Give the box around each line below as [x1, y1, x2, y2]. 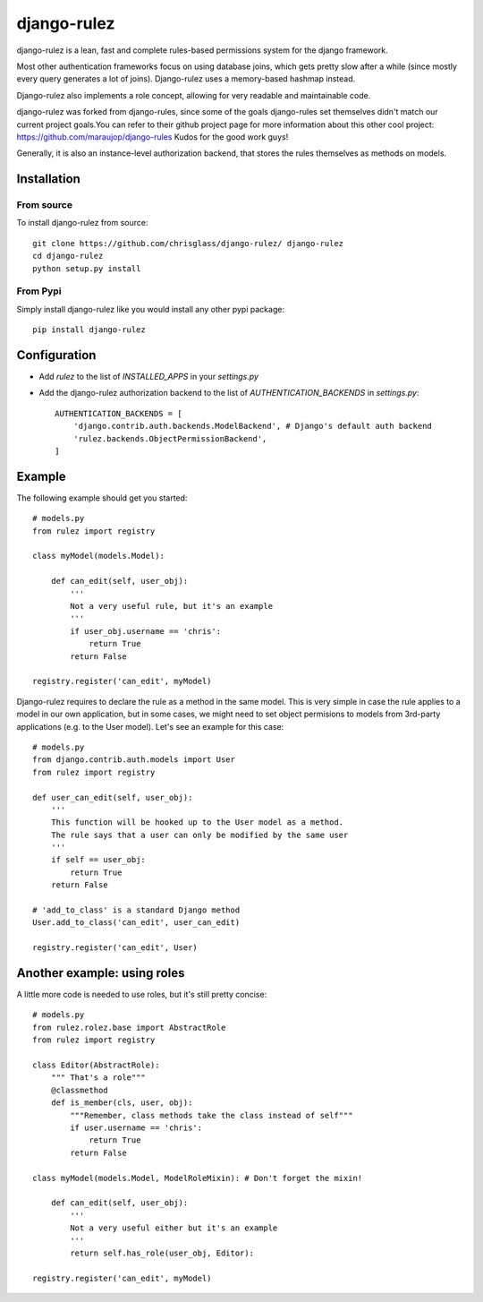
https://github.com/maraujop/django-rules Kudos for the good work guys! [16, 131, 289, 142]
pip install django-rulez [32, 325, 147, 335]
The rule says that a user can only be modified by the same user [50, 829, 349, 840]
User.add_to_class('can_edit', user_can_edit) [32, 918, 241, 928]
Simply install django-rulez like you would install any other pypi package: [16, 304, 285, 314]
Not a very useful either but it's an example [70, 1223, 278, 1233]
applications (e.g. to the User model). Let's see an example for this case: [16, 721, 284, 732]
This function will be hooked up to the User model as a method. [50, 818, 344, 827]
